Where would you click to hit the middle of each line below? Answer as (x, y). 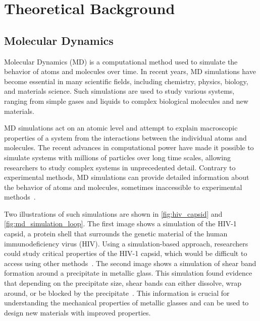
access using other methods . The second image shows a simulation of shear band (130, 263)
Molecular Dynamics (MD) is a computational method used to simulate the (121, 61)
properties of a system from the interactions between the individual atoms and (125, 137)
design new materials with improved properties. (77, 312)
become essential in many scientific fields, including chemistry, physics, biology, (126, 81)
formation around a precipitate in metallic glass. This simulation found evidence (128, 273)
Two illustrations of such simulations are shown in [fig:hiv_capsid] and (113, 213)
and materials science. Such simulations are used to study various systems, (119, 91)
